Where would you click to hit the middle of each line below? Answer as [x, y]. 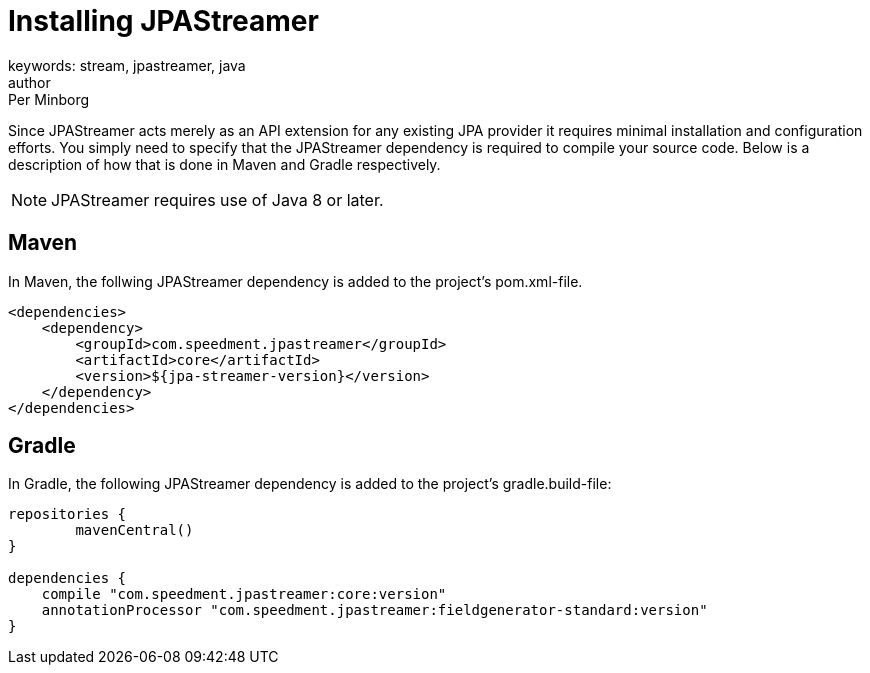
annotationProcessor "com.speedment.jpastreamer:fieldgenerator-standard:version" [374, 610]
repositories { [67, 514]
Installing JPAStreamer [163, 21]
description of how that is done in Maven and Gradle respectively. [224, 164]
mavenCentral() [134, 530]
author [29, 82]
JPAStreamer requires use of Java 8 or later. [217, 199]
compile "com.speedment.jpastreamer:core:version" [244, 594]
